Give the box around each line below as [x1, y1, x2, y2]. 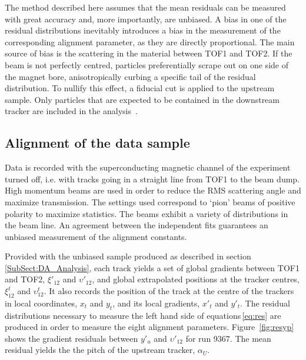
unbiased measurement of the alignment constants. [5, 230, 187, 242]
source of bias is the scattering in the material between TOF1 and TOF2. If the [5, 47, 292, 59]
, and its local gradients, [112, 296, 200, 309]
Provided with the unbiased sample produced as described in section [5, 250, 251, 262]
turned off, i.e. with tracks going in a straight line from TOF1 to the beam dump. [5, 172, 300, 185]
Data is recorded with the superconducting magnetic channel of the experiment [5, 161, 291, 174]
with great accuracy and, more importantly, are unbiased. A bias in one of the [5, 12, 287, 25]
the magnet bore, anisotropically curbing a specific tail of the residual [5, 70, 256, 82]
